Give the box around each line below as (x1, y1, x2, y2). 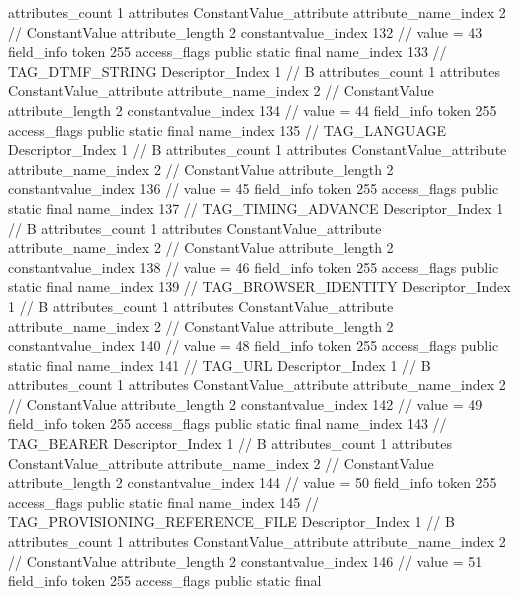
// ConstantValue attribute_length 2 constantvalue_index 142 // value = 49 (8, 393, 483, 414)
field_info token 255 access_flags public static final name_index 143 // (8, 413, 447, 434)
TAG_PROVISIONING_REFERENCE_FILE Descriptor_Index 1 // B (8, 511, 455, 532)
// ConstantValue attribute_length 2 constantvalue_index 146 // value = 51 (8, 550, 483, 571)
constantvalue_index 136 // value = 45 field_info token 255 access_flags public (8, 178, 499, 199)
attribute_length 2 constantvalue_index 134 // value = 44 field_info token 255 (8, 99, 497, 120)
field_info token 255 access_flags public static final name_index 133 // (8, 41, 447, 62)
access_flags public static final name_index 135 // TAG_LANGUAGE (8, 119, 447, 140)
